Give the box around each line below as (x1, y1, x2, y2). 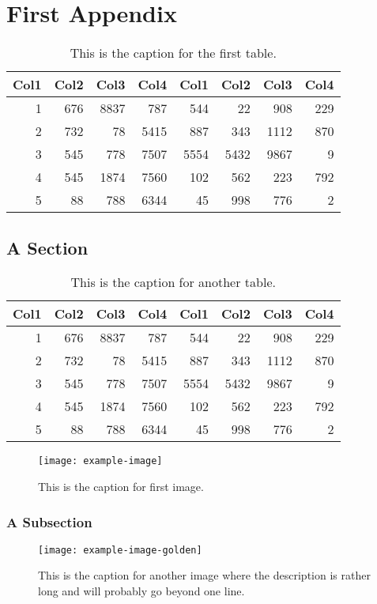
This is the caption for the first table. (70, 43, 277, 62)
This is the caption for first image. (38, 478, 204, 494)
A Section (6, 235, 89, 259)
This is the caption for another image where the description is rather (38, 567, 371, 583)
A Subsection (6, 512, 92, 531)
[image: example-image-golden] (38, 544, 202, 556)
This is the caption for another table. (70, 273, 276, 292)
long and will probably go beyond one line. (38, 583, 245, 599)
